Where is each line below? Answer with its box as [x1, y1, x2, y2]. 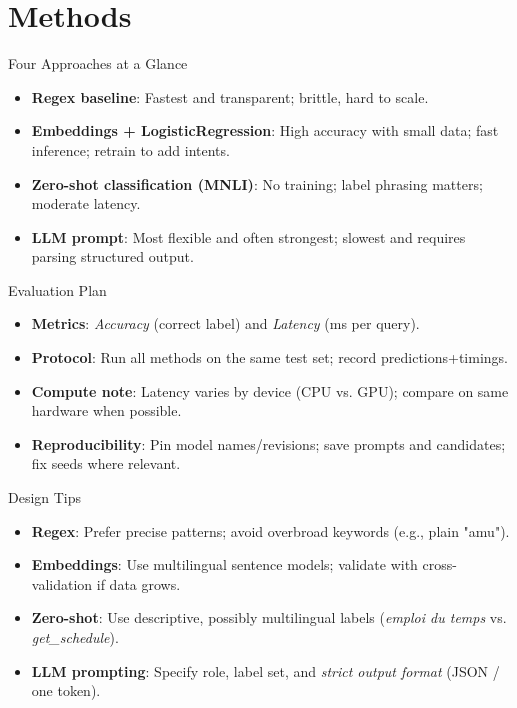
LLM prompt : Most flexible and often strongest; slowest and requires [31, 226, 466, 247]
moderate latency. [31, 193, 141, 214]
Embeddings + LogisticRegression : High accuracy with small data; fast [31, 120, 499, 141]
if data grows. [96, 573, 181, 594]
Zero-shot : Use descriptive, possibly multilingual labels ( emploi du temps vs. [31, 607, 507, 628]
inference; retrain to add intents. [31, 139, 230, 160]
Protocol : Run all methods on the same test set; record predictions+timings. [31, 347, 509, 368]
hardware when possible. [31, 400, 182, 421]
